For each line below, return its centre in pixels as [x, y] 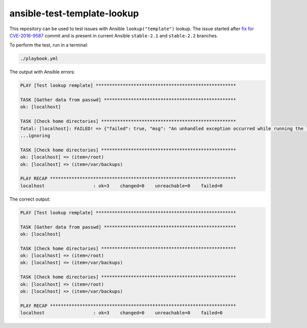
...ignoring [35, 136]
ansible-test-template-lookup [74, 13]
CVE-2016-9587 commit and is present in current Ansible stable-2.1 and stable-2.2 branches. [114, 35]
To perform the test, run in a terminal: [49, 45]
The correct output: [30, 199]
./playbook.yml [39, 59]
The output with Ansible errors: [42, 72]
